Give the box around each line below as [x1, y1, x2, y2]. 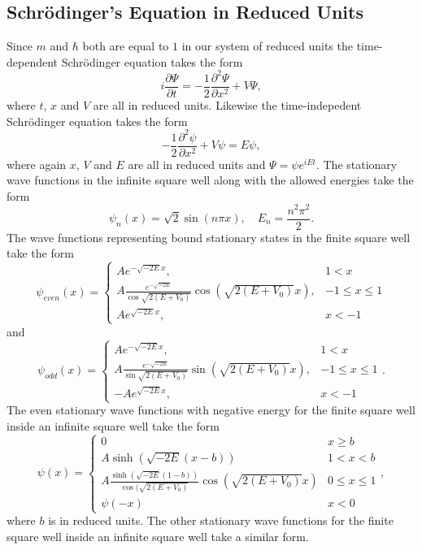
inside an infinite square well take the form [7, 417, 220, 434]
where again [7, 155, 67, 172]
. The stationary [315, 155, 398, 172]
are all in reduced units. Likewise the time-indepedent [93, 96, 362, 113]
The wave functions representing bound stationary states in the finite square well [7, 228, 411, 245]
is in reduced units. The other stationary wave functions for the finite [48, 512, 394, 529]
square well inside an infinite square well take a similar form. [7, 527, 309, 544]
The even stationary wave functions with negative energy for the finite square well [7, 401, 415, 418]
